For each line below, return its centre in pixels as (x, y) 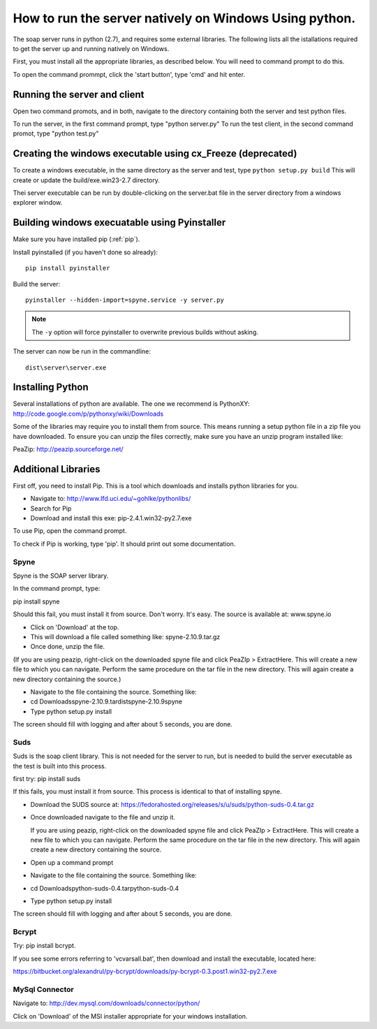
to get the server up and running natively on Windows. (91, 48)
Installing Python (51, 387)
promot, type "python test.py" (56, 133)
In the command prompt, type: (57, 589)
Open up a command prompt (72, 862)
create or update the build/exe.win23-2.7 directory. (87, 180)
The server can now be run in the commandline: (82, 351)
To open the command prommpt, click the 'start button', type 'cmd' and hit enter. (129, 74)
